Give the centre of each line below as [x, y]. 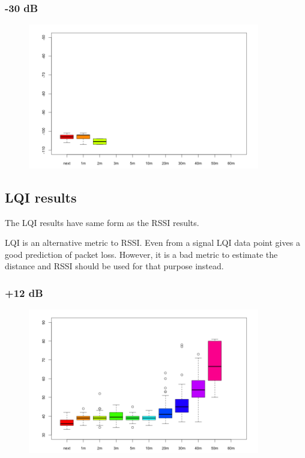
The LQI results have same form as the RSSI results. [102, 222]
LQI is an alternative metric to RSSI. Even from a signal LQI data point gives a [152, 243]
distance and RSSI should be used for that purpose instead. [114, 266]
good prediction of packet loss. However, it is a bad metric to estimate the [141, 254]
